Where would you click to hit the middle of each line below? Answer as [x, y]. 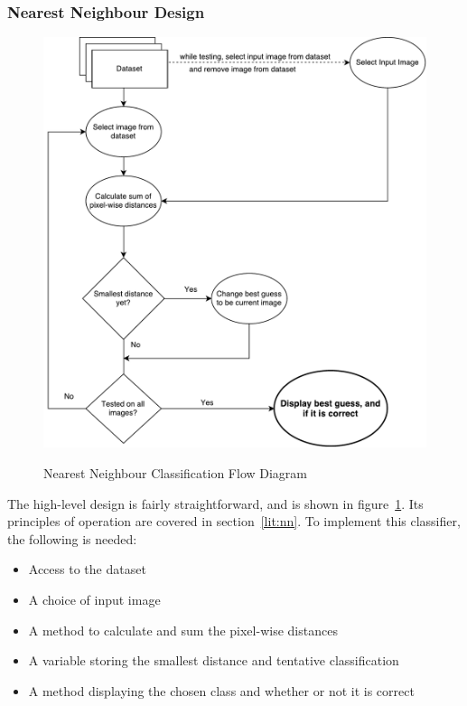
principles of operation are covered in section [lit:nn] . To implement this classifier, [234, 521]
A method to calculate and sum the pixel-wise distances [183, 630]
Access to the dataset [87, 569]
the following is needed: [72, 538]
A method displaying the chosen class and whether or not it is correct [221, 690]
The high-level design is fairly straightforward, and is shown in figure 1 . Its [215, 503]
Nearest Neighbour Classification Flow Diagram [176, 472]
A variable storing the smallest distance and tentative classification [214, 660]
